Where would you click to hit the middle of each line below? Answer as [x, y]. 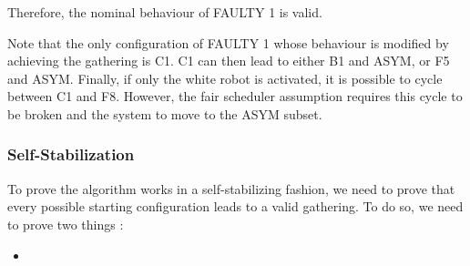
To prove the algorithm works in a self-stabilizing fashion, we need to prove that [231, 188]
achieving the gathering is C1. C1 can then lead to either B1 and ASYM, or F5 [229, 61]
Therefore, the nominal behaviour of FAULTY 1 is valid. [165, 12]
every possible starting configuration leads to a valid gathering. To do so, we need [235, 206]
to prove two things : [66, 224]
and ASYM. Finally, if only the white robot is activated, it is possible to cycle [225, 78]
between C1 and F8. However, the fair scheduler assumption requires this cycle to [235, 96]
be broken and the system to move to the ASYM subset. [165, 113]
